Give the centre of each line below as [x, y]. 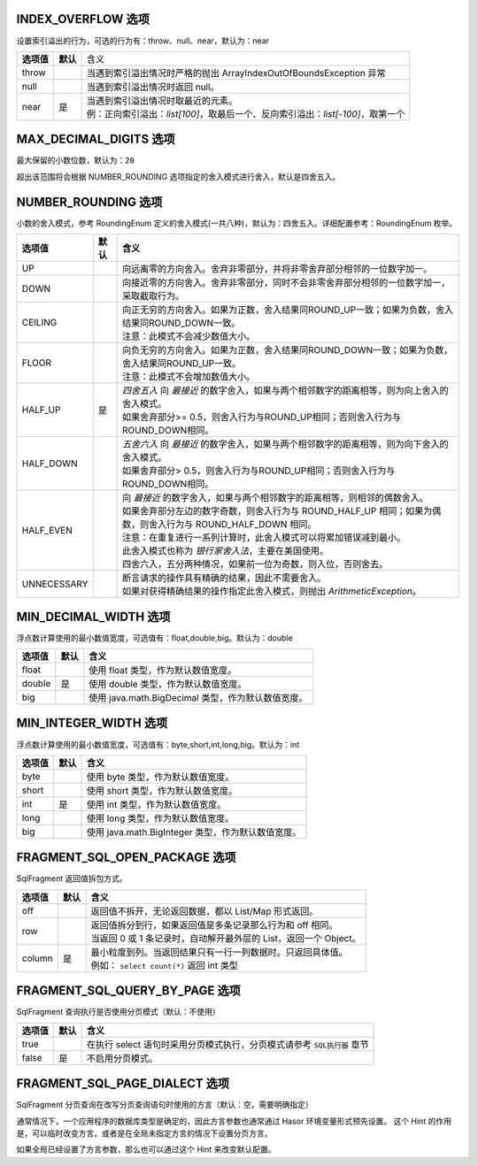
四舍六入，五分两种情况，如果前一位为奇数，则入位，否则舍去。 [255, 564]
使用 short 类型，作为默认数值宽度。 [162, 790]
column [37, 958]
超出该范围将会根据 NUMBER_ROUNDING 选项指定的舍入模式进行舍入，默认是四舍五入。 [178, 176]
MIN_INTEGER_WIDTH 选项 [92, 723]
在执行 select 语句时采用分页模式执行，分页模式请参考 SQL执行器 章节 [227, 1044]
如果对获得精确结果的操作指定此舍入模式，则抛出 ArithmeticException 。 [272, 591]
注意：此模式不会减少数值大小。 [189, 336]
